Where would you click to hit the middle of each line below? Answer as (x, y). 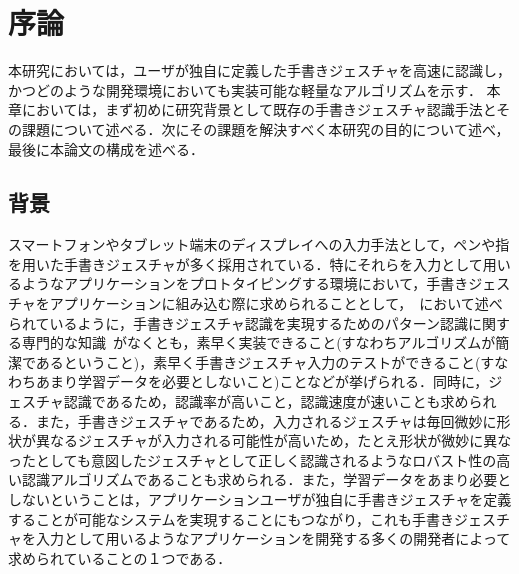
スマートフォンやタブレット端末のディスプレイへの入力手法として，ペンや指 (259, 244)
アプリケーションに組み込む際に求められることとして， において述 (269, 303)
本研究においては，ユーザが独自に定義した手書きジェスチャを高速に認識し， (259, 70)
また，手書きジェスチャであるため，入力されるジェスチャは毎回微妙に (266, 420)
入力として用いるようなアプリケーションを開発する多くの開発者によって (273, 538)
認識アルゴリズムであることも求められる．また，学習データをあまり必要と (266, 479)
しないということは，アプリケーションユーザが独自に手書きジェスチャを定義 (260, 499)
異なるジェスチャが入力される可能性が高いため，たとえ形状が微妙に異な (273, 440)
